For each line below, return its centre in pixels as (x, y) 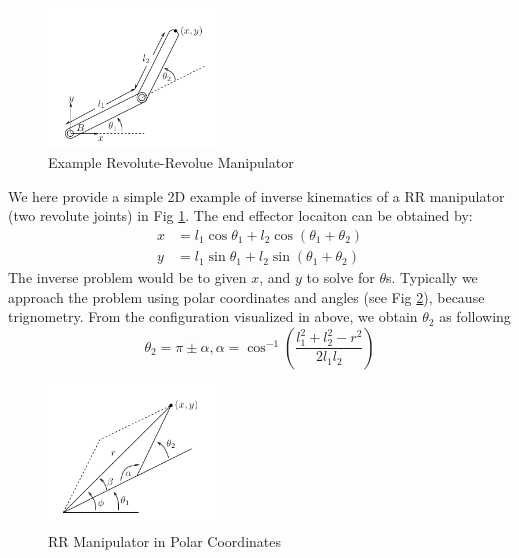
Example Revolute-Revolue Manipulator (171, 162)
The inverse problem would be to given (127, 277)
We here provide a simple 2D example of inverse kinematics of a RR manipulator (256, 195)
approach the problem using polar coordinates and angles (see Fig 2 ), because (246, 296)
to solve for (340, 277)
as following (475, 316)
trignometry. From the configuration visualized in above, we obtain (213, 316)
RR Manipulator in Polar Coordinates (164, 540)
